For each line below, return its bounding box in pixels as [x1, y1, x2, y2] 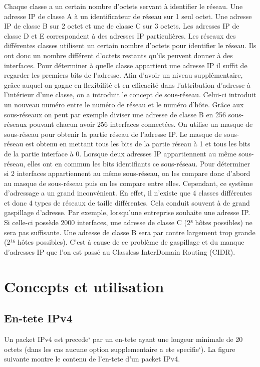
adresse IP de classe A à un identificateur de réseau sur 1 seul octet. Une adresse [4, 11, 252, 21]
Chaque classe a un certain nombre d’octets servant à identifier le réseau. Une [4, 1, 243, 11]
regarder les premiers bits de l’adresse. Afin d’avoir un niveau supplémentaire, [4, 70, 243, 80]
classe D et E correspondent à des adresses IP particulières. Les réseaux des [4, 30, 236, 41]
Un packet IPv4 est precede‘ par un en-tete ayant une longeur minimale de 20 [4, 334, 243, 344]
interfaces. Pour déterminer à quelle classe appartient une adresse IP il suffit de [4, 60, 247, 70]
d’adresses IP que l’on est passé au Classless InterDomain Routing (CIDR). [4, 246, 235, 257]
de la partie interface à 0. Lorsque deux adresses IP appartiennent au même [4, 148, 236, 158]
